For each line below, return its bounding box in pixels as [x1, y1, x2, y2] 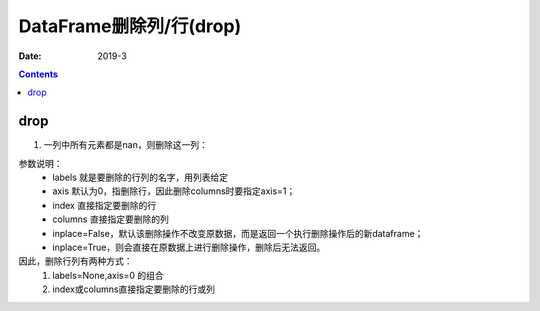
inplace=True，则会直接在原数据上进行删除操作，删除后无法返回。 [52, 241, 326, 253]
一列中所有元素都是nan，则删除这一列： [43, 139, 209, 151]
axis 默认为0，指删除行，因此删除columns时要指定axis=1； [52, 185, 296, 197]
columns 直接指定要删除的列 [52, 213, 169, 225]
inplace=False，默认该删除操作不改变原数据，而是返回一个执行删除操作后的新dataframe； [52, 227, 424, 239]
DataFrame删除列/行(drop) [18, 15, 242, 37]
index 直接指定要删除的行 [52, 199, 157, 211]
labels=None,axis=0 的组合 [52, 269, 164, 281]
